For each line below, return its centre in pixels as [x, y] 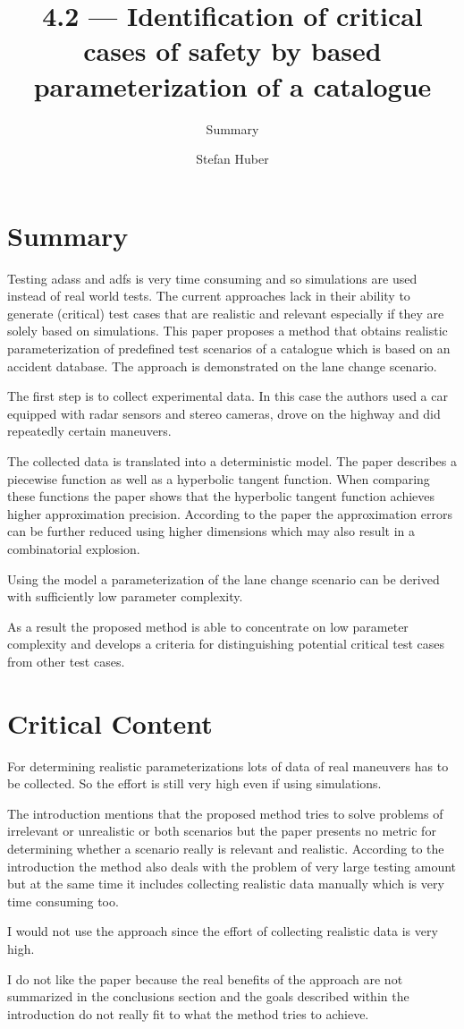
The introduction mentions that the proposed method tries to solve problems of [225, 813]
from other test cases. [66, 661]
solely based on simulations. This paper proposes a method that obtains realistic [228, 331]
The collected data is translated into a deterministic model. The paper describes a [232, 460]
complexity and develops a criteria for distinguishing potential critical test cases [226, 644]
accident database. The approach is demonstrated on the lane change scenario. [222, 366]
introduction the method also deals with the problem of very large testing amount [232, 866]
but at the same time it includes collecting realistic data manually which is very [226, 884]
